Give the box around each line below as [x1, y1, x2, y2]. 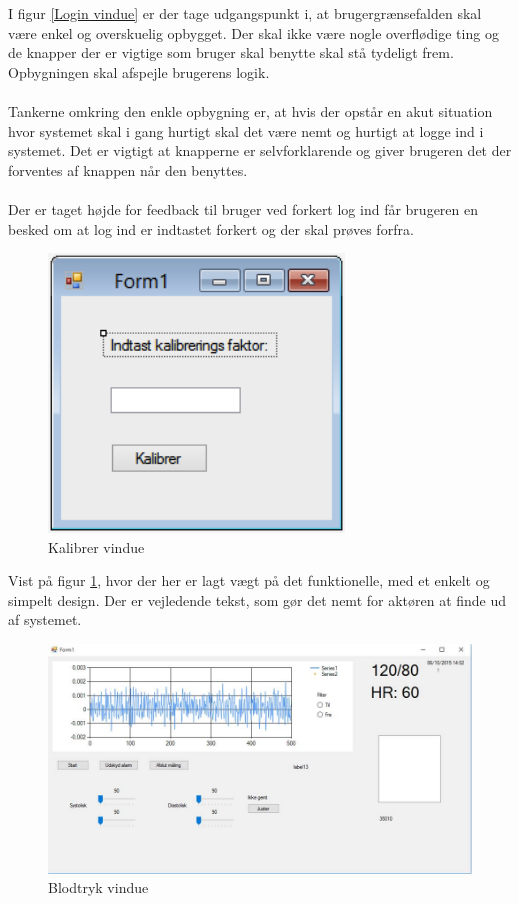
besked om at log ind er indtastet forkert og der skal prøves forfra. [8, 218, 414, 239]
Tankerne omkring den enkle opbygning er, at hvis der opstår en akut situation [8, 100, 493, 121]
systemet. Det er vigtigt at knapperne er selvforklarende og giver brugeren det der [8, 140, 512, 161]
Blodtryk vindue [48, 877, 149, 898]
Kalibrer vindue [48, 536, 145, 557]
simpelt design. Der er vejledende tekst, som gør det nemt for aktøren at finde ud [8, 589, 507, 610]
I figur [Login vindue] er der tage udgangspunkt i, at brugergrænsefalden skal [8, 3, 482, 23]
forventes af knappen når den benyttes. [8, 159, 248, 180]
